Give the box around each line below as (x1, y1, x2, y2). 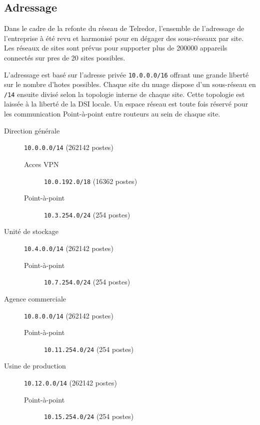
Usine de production (4, 360, 66, 371)
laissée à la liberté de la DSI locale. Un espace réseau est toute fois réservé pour (4, 98, 248, 109)
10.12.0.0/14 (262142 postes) (24, 377, 117, 388)
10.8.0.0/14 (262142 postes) (24, 310, 113, 320)
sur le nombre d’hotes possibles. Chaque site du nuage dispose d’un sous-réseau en (4, 79, 256, 89)
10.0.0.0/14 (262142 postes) (24, 142, 113, 152)
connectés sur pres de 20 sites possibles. (4, 52, 125, 62)
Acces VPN (24, 158, 59, 169)
